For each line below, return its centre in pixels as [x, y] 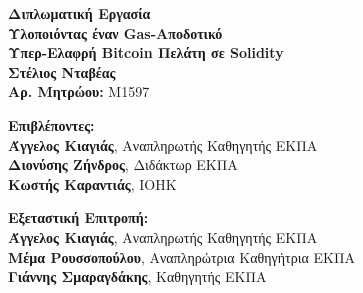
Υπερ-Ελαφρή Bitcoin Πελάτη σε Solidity [146, 52]
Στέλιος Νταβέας [62, 71]
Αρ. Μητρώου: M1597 [79, 91]
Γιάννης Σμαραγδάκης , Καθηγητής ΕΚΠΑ [137, 276]
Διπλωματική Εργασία [79, 13]
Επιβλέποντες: [51, 124]
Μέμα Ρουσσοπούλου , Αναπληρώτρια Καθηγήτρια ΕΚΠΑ [181, 256]
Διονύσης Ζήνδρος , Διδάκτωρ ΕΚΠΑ [123, 164]
